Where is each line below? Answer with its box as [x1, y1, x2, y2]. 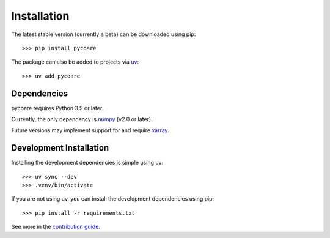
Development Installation [11, 143, 109, 153]
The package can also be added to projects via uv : [11, 58, 139, 65]
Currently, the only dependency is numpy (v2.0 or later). [11, 116, 153, 123]
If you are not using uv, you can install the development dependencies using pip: [11, 195, 215, 203]
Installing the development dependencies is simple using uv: [11, 159, 164, 166]
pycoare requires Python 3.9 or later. [11, 104, 104, 111]
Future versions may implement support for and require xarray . [11, 127, 169, 134]
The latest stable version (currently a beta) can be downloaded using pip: [11, 31, 196, 38]
